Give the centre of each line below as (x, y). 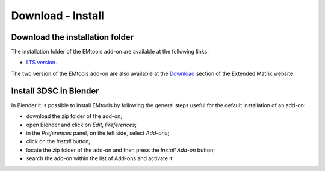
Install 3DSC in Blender (55, 91)
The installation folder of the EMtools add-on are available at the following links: (110, 52)
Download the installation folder (73, 37)
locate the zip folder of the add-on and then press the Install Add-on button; (121, 150)
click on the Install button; (58, 141)
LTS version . (42, 63)
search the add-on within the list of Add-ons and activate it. (100, 158)
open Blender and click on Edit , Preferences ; (81, 125)
